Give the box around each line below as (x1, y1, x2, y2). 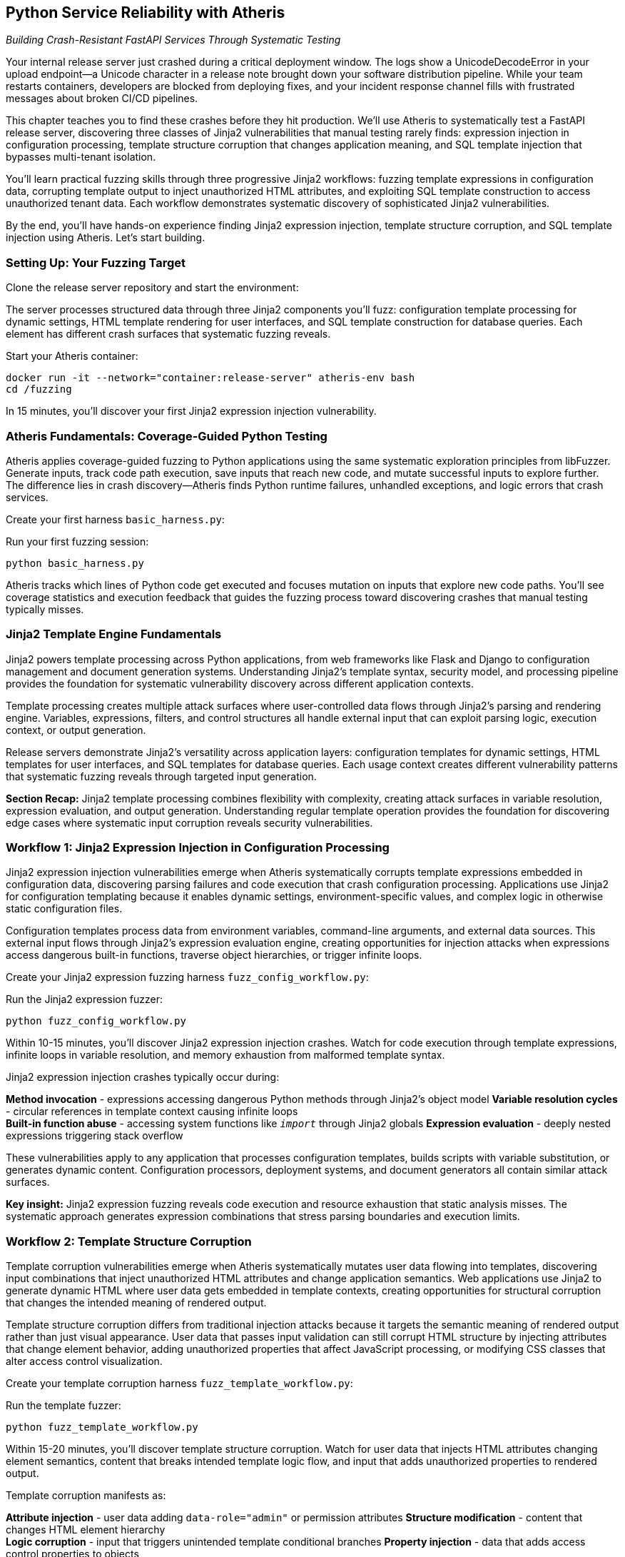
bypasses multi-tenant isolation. (6, 151, 156, 163)
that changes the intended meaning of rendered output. (6, 1296, 267, 1309)
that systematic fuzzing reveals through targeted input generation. (6, 770, 317, 782)
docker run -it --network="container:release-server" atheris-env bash (6, 372, 415, 384)
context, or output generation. (6, 723, 146, 736)
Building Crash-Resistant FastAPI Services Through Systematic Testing (6, 34, 341, 46)
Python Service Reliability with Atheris (6, 4, 285, 21)
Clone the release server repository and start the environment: (6, 281, 299, 294)
